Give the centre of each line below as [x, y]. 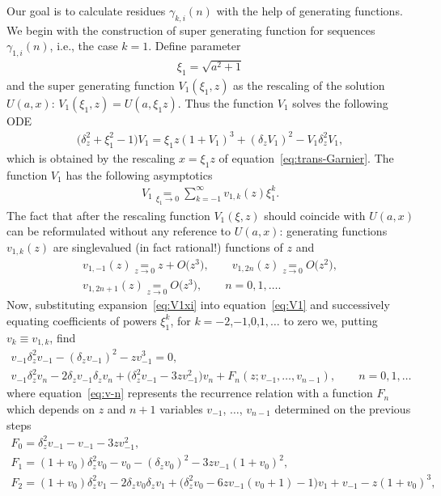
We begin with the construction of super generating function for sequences [191, 30]
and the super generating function [91, 85]
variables [181, 408]
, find [63, 337]
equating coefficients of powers [82, 320]
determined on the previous [343, 408]
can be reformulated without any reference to [119, 231]
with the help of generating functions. [310, 11]
